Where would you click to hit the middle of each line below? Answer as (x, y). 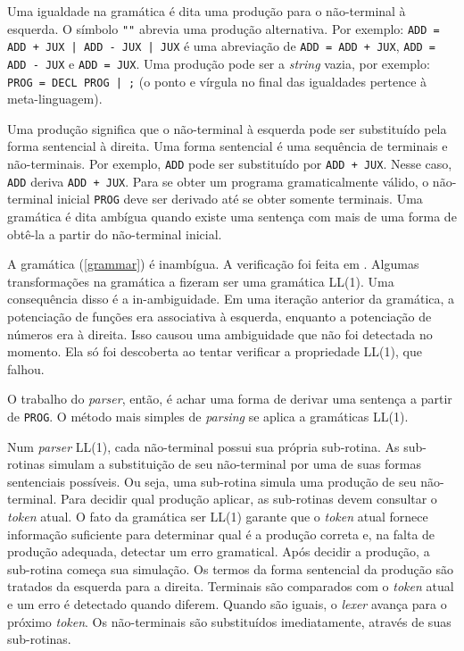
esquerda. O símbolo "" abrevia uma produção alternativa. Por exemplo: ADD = (224, 28)
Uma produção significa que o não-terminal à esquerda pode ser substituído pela (227, 128)
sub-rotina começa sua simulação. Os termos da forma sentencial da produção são (230, 568)
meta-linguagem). (55, 99)
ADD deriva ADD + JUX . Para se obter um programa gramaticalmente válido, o (218, 181)
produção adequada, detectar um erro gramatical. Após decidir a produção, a (219, 551)
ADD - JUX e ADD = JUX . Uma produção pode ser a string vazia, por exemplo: (219, 63)
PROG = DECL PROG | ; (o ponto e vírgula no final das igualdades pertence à (217, 81)
